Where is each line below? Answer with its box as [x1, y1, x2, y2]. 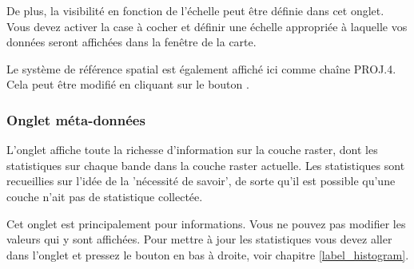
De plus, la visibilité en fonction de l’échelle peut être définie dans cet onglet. [6, 2, 384, 18]
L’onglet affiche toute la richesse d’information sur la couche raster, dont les [6, 141, 378, 158]
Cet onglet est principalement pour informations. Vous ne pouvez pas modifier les [6, 215, 406, 231]
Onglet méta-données [6, 109, 145, 129]
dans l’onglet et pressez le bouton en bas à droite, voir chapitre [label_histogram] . [6, 246, 409, 263]
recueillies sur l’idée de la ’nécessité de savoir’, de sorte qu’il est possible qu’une [6, 172, 396, 189]
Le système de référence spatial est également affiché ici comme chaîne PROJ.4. [6, 60, 396, 77]
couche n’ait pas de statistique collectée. [6, 188, 203, 204]
